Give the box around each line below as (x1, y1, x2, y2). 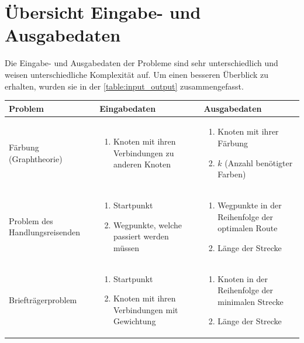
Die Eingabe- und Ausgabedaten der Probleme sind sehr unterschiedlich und (5, 57, 278, 69)
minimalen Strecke (217, 295, 284, 307)
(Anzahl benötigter (224, 156, 293, 169)
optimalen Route (217, 222, 278, 234)
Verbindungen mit (113, 303, 178, 315)
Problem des (9, 214, 53, 227)
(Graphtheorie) (9, 152, 63, 164)
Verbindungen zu (113, 146, 174, 159)
